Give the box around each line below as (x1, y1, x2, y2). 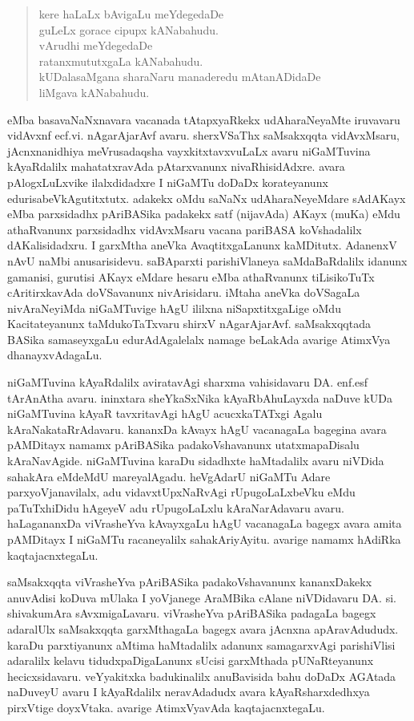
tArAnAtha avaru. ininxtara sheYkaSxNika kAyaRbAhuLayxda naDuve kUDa (7, 389, 392, 406)
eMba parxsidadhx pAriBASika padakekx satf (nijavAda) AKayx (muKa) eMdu (7, 205, 400, 222)
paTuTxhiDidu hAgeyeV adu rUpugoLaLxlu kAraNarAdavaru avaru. (7, 499, 344, 516)
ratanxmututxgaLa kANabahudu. (38, 52, 203, 69)
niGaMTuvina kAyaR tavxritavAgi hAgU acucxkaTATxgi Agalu (7, 405, 323, 422)
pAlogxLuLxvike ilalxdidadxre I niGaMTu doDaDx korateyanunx (7, 173, 328, 190)
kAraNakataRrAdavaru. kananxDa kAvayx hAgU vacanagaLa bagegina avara (7, 420, 387, 437)
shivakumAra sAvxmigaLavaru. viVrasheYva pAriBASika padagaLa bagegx (7, 605, 376, 622)
